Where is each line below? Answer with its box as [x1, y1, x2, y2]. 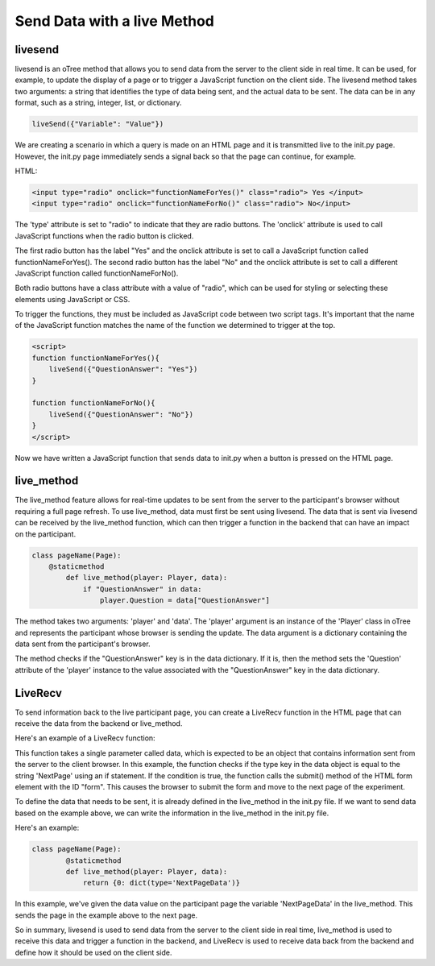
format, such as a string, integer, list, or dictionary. [14, 97, 182, 108]
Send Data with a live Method [14, 12, 215, 30]
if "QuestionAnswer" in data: [82, 584, 202, 594]
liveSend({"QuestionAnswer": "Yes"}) [48, 365, 198, 374]
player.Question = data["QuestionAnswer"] [99, 596, 270, 605]
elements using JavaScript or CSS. [14, 294, 130, 304]
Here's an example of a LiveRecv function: [14, 733, 156, 743]
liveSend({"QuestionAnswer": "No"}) [48, 409, 193, 419]
